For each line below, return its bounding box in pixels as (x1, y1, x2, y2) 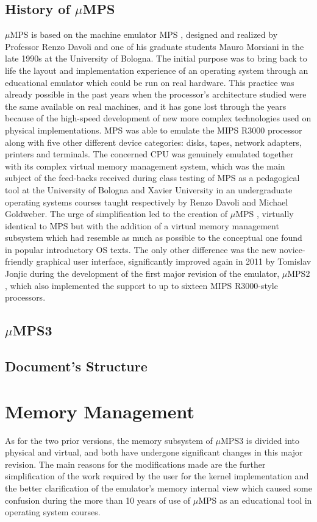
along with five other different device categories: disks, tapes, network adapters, (5, 135, 302, 148)
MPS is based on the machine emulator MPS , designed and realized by (10, 28, 278, 41)
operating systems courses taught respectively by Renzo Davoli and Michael (5, 195, 288, 208)
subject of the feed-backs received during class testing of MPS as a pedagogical (5, 171, 300, 184)
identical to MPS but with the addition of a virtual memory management (5, 219, 279, 232)
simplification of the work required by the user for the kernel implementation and (5, 470, 309, 482)
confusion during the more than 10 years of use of (5, 493, 191, 506)
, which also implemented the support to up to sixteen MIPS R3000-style (5, 279, 278, 291)
